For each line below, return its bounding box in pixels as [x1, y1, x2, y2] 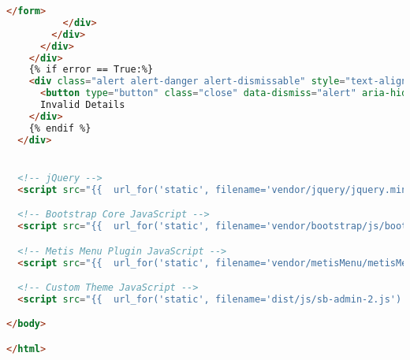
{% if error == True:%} [28, 64, 154, 76]
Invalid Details [39, 99, 125, 110]
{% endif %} [28, 122, 91, 134]
